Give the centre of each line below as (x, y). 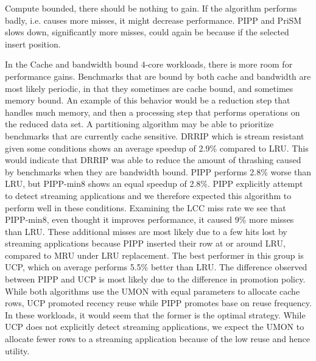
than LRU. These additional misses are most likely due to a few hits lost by (146, 231)
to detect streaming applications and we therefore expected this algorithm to (148, 195)
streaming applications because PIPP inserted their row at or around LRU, (145, 243)
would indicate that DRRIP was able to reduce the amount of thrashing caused (153, 160)
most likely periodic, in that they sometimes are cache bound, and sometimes (149, 88)
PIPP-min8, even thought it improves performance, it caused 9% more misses (149, 219)
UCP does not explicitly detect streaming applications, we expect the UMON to (155, 327)
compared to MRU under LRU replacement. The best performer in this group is (154, 255)
